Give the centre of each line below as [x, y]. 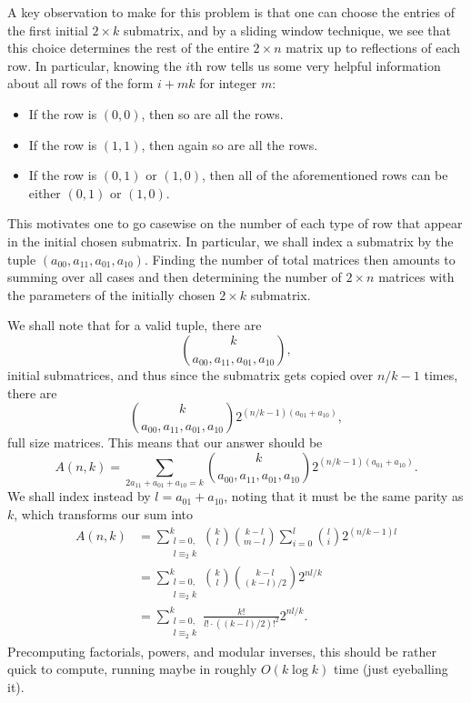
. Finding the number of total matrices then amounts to [300, 259]
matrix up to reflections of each [373, 48]
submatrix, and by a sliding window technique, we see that [287, 30]
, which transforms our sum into [104, 514]
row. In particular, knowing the [95, 65]
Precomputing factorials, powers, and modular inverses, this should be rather [222, 651]
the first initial [48, 30]
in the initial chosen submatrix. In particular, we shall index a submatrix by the [230, 241]
